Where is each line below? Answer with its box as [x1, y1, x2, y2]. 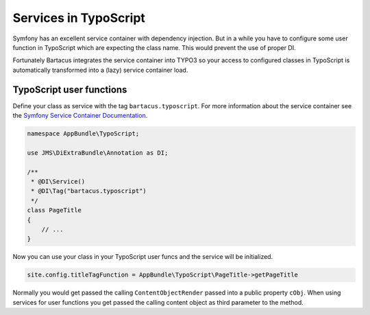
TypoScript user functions [12, 84, 127, 95]
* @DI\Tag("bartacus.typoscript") [31, 187, 147, 195]
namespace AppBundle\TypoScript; [27, 130, 140, 137]
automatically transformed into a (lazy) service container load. [12, 66, 188, 74]
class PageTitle [27, 206, 82, 214]
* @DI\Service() [31, 177, 86, 185]
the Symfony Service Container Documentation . [12, 112, 148, 120]
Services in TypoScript [12, 10, 145, 25]
